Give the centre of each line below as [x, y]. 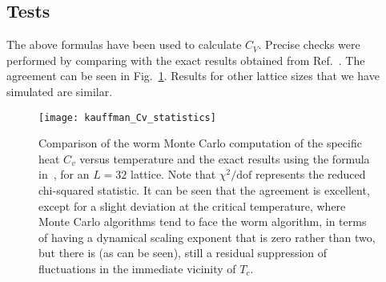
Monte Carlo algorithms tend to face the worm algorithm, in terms [203, 222]
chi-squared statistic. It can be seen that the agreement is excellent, [204, 190]
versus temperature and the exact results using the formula [225, 158]
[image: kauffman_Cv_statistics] [127, 117]
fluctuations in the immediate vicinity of [137, 268]
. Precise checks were [309, 44]
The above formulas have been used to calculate [124, 44]
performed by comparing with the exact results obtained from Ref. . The [186, 60]
